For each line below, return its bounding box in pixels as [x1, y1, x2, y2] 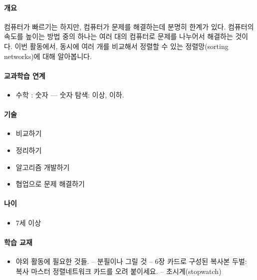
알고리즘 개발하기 [15, 161, 70, 172]
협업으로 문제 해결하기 [15, 178, 85, 189]
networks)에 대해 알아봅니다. [4, 50, 92, 61]
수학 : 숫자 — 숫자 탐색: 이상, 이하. [15, 89, 124, 99]
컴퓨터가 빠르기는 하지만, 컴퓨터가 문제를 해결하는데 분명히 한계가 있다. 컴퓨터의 [4, 21, 254, 31]
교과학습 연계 [4, 70, 45, 80]
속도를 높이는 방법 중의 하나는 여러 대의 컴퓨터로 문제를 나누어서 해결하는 [4, 31, 233, 41]
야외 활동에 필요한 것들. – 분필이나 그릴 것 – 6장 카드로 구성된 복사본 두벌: [15, 255, 247, 266]
